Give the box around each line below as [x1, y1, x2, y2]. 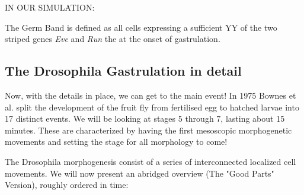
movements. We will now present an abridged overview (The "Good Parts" [5, 167, 274, 179]
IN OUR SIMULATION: [5, 1, 95, 13]
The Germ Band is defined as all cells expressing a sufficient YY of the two [5, 21, 277, 33]
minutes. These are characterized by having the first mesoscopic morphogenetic [5, 123, 292, 136]
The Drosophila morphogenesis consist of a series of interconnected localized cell [5, 155, 296, 167]
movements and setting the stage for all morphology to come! [5, 135, 228, 148]
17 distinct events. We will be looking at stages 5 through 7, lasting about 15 [5, 112, 285, 125]
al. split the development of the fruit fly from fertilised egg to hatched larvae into [5, 100, 299, 113]
